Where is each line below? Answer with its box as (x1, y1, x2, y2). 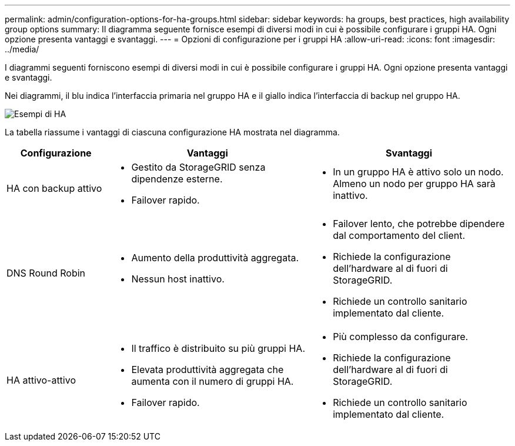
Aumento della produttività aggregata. (131, 252, 299, 264)
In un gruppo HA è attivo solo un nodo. (333, 166, 504, 178)
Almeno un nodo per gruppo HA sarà (333, 178, 496, 189)
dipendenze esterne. (131, 173, 223, 185)
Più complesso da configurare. (333, 331, 469, 342)
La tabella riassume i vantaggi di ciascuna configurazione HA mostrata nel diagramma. (5, 127, 340, 137)
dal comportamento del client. (333, 229, 466, 241)
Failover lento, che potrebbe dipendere (333, 218, 505, 229)
